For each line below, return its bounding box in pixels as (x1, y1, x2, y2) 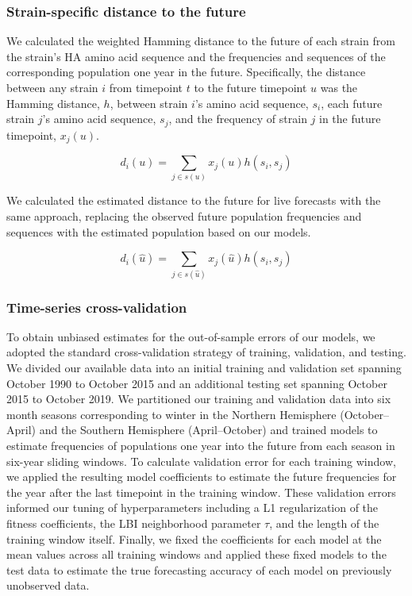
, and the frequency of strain (168, 110, 307, 127)
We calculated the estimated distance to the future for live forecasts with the (6, 192, 381, 209)
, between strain (110, 94, 188, 111)
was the (320, 79, 358, 95)
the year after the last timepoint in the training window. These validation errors (6, 483, 396, 500)
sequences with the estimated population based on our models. (6, 223, 311, 240)
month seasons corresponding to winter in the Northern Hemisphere (6, 406, 337, 422)
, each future (321, 94, 383, 111)
